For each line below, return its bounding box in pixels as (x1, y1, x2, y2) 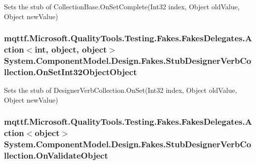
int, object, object (35, 43, 107, 55)
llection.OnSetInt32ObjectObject (4, 65, 137, 78)
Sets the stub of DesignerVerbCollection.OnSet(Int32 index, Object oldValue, (4, 85, 237, 95)
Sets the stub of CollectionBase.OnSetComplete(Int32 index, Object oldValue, (4, 1, 240, 11)
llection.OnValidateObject (4, 149, 108, 162)
